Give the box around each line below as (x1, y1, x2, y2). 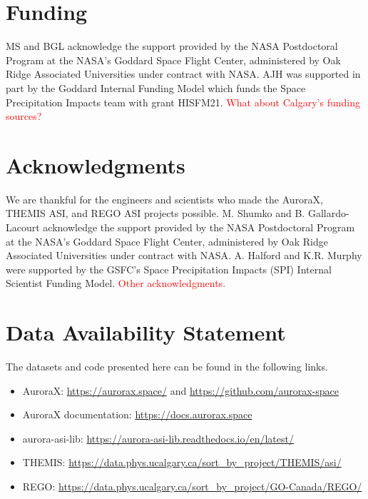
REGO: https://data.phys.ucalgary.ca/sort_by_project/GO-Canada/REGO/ (22, 479, 362, 494)
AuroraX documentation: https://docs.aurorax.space (22, 407, 252, 422)
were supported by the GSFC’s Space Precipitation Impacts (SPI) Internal (6, 261, 332, 276)
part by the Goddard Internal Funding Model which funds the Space (6, 80, 306, 95)
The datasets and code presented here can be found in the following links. (6, 359, 328, 374)
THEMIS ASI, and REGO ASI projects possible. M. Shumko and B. (6, 206, 305, 221)
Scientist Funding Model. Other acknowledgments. (6, 276, 226, 291)
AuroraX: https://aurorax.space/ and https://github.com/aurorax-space (22, 383, 339, 398)
